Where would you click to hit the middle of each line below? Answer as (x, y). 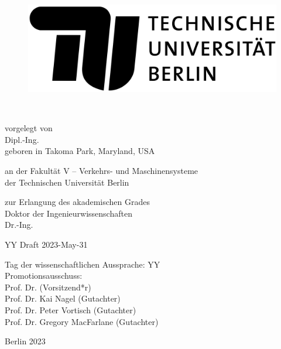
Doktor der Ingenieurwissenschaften (68, 213)
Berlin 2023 (25, 341)
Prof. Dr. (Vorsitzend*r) (48, 287)
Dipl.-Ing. (22, 139)
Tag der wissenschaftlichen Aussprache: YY (83, 264)
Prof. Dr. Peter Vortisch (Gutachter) (71, 309)
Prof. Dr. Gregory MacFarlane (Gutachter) (82, 321)
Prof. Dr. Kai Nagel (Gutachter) (63, 298)
